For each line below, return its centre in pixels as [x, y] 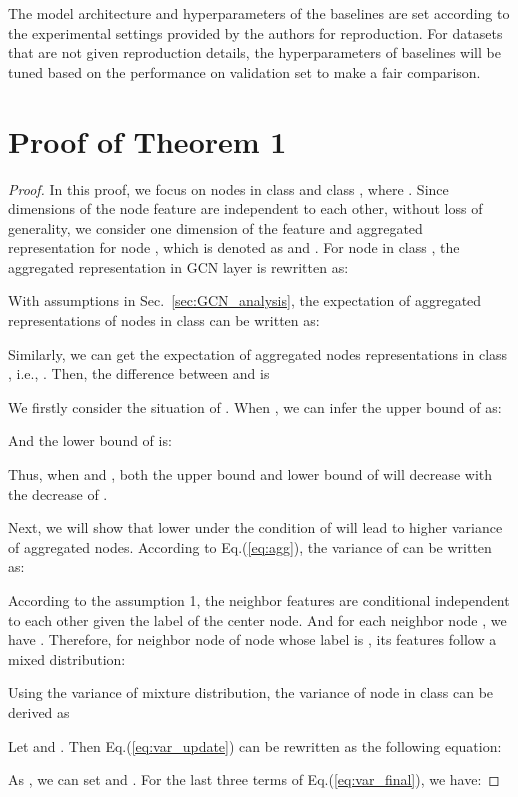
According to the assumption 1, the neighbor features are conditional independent [259, 600]
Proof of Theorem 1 [147, 140]
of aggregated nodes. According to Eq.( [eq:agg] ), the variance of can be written [250, 546]
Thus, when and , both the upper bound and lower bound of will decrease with [250, 474]
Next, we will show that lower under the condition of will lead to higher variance [255, 527]
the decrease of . [58, 493]
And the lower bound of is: [90, 440]
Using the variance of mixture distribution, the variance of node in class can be [251, 692]
